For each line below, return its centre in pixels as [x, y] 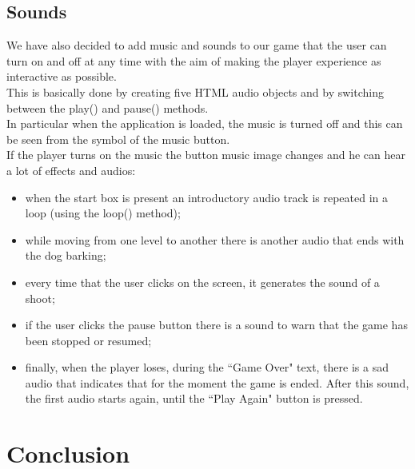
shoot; [40, 298]
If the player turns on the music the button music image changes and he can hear [206, 155]
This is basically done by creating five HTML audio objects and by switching [195, 91]
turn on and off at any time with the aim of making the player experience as [194, 60]
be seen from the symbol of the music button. [118, 139]
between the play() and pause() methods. [108, 107]
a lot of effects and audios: [71, 170]
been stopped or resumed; [88, 340]
